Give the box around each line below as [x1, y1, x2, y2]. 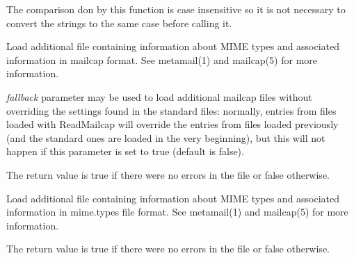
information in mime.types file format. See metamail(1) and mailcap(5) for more [6, 204, 348, 219]
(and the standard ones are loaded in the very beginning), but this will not [6, 130, 325, 145]
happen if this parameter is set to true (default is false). [6, 144, 244, 159]
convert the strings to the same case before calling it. [6, 15, 232, 30]
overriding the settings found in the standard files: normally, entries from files [6, 103, 337, 118]
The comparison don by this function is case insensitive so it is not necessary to [6, 2, 346, 16]
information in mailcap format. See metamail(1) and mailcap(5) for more [6, 52, 318, 67]
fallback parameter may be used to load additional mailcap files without [6, 89, 312, 104]
